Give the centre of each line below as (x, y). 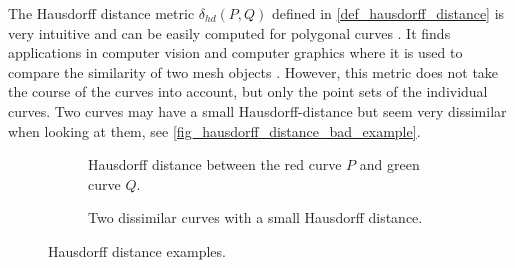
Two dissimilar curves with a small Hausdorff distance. (255, 217)
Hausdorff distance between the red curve (215, 164)
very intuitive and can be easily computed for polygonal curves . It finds (229, 32)
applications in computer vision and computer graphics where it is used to (235, 52)
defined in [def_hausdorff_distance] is (388, 13)
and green (389, 164)
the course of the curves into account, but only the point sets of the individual (248, 91)
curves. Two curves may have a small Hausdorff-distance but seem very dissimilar (257, 110)
